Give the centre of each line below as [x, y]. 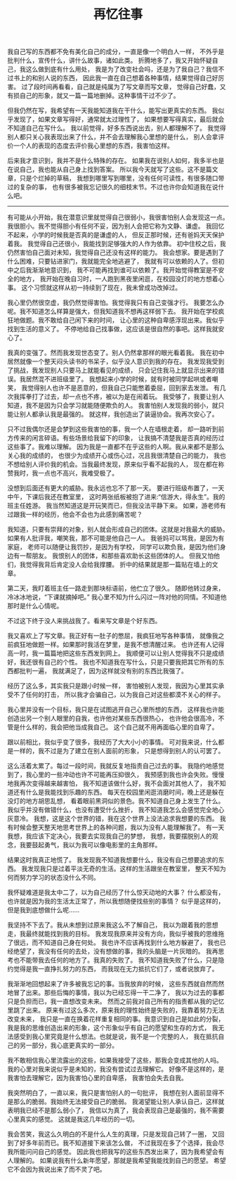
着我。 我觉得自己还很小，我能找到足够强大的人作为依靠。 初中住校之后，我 [117, 244]
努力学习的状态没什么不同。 [59, 878]
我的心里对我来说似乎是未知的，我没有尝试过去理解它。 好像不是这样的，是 [116, 1069]
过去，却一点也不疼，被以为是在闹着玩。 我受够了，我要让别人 [134, 397]
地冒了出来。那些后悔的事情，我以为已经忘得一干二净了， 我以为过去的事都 [116, 993]
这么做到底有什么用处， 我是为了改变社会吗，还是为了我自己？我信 [122, 69]
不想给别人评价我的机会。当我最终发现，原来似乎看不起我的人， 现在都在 [113, 464]
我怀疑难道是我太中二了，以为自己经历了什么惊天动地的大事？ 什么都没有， [116, 892]
